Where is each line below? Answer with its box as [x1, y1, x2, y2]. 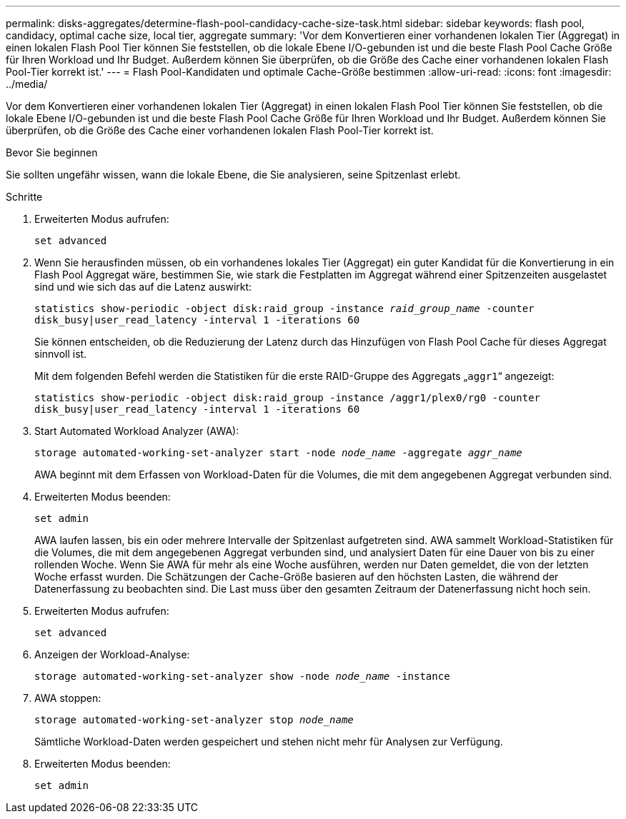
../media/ [6, 78, 48, 90]
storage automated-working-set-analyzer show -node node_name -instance [34, 670, 450, 682]
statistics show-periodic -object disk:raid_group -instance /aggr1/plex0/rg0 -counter [34, 392, 541, 403]
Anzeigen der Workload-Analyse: [34, 648, 190, 660]
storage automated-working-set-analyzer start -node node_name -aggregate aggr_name [34, 447, 522, 458]
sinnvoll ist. [34, 348, 87, 360]
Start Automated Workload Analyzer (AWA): [34, 425, 239, 437]
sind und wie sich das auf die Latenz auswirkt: [34, 281, 252, 293]
